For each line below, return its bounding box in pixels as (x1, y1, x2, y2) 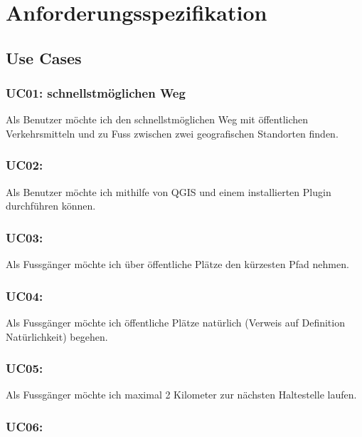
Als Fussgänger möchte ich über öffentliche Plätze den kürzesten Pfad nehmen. (6, 257, 349, 272)
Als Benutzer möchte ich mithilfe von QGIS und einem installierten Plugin (6, 184, 331, 199)
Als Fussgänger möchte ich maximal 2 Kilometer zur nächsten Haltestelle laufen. (6, 387, 357, 402)
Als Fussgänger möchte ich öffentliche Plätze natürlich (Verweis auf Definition (6, 315, 345, 329)
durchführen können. (6, 198, 96, 213)
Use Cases (6, 46, 82, 68)
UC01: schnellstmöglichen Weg (6, 84, 186, 102)
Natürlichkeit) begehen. (6, 329, 108, 344)
